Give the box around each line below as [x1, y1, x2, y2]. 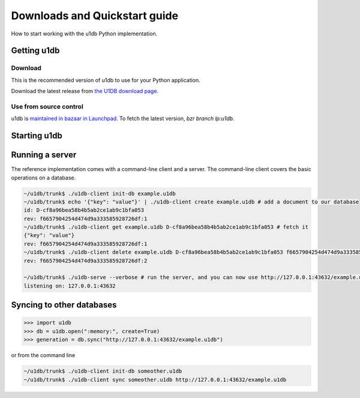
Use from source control [11, 102, 83, 110]
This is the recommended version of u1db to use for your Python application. [11, 76, 200, 83]
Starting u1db [11, 131, 62, 141]
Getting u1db [11, 46, 60, 56]
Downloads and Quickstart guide [11, 9, 179, 22]
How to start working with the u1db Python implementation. [11, 30, 158, 37]
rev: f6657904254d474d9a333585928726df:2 [23, 257, 148, 264]
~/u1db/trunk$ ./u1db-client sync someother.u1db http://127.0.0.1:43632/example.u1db [23, 376, 287, 383]
